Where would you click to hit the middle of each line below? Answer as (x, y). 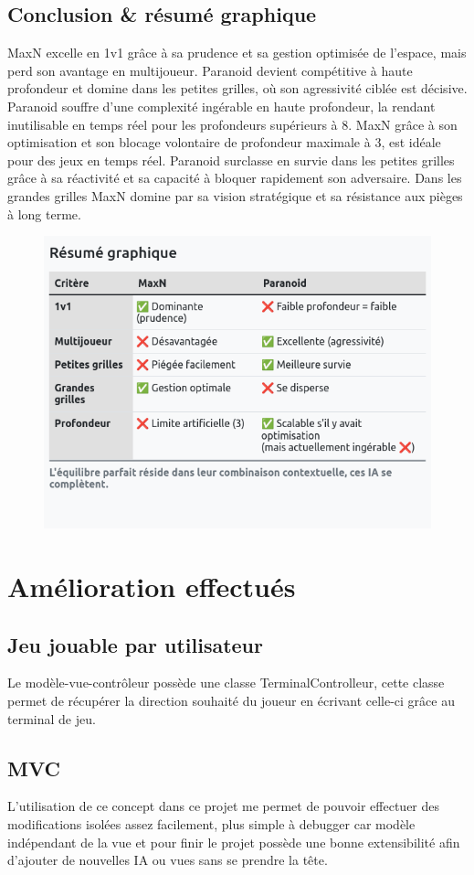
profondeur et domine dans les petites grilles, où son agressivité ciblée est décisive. (237, 88)
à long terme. (44, 213)
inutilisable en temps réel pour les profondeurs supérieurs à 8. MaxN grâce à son (232, 124)
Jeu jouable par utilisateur (135, 644)
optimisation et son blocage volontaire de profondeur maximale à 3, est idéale (224, 142)
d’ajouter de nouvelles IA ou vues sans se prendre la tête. (168, 860)
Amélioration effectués (152, 587)
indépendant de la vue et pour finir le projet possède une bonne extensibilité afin (234, 842)
